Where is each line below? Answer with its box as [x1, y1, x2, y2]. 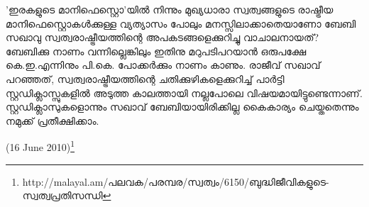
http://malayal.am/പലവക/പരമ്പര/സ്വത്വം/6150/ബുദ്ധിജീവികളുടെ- [22, 174, 329, 189]
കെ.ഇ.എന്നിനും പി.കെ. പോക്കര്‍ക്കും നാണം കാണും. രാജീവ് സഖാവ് [6, 57, 321, 72]
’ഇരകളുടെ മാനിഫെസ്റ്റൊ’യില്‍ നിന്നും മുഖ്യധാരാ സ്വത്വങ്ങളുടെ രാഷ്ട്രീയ [6, 2, 334, 16]
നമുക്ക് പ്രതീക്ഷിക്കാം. [6, 113, 99, 128]
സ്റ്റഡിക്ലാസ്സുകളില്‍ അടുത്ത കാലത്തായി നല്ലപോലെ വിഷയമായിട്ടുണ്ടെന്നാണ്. [6, 85, 363, 100]
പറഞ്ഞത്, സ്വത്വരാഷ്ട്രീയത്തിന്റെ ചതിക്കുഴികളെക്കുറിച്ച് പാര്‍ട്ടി [6, 71, 285, 86]
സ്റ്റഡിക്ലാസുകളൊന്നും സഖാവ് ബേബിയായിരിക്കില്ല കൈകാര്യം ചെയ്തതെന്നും [6, 99, 359, 114]
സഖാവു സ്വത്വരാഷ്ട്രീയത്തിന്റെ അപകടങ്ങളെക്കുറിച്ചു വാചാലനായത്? [6, 30, 319, 45]
